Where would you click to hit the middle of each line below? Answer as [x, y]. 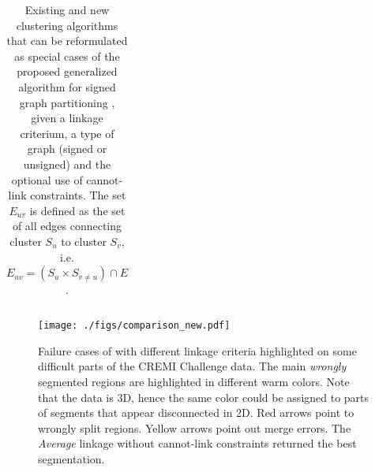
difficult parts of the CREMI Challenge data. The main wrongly [192, 366]
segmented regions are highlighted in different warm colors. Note [194, 382]
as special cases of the [67, 56]
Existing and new [67, 9]
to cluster [84, 241]
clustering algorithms [67, 25]
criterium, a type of [67, 133]
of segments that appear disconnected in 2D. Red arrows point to [196, 413]
